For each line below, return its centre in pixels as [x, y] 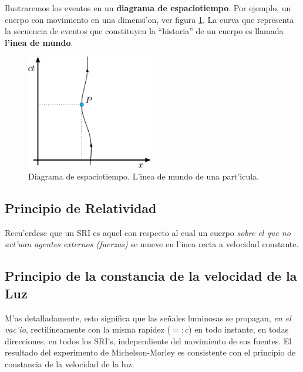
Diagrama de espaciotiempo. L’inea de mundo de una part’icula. [144, 176]
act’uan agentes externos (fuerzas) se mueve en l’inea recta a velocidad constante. [152, 244]
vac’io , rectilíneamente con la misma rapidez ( [88, 329]
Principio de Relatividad [81, 207]
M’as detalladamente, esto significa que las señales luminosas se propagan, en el [148, 318]
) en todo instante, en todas [239, 329]
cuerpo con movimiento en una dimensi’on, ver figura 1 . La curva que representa [149, 19]
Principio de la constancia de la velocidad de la [151, 276]
